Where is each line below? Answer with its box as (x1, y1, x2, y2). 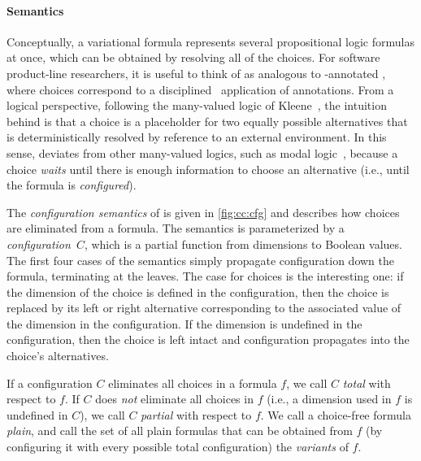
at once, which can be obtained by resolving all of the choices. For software (7, 49, 380, 66)
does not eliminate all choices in (95, 390, 254, 407)
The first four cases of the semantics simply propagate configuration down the (7, 251, 394, 268)
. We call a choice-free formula (260, 406, 411, 423)
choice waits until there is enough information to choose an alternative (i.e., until (7, 160, 410, 177)
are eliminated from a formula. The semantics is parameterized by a (7, 220, 345, 237)
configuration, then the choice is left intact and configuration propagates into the (7, 331, 410, 348)
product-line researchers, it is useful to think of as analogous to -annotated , (7, 64, 386, 81)
